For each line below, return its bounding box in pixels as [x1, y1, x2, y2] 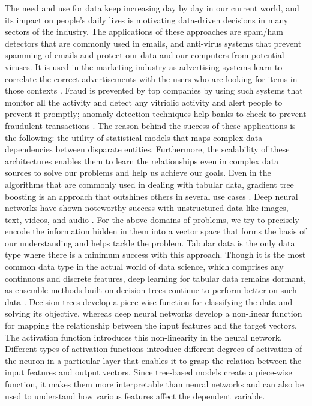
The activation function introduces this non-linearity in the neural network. [5, 330, 282, 343]
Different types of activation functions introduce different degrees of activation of [5, 342, 302, 355]
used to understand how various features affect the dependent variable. [5, 389, 265, 402]
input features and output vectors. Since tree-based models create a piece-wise [5, 366, 292, 378]
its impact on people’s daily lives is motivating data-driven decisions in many [5, 13, 289, 26]
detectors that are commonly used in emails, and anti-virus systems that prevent [5, 37, 302, 49]
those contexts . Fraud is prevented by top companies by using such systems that [5, 84, 303, 97]
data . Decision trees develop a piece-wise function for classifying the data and [5, 295, 293, 308]
